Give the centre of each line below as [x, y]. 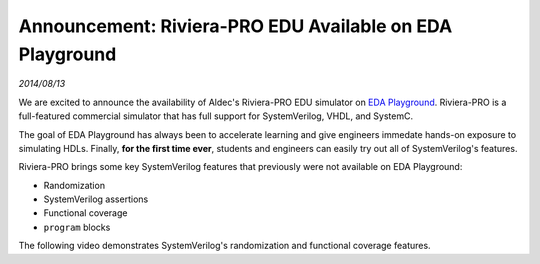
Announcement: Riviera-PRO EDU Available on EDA [235, 26]
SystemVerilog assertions [96, 199]
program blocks [77, 227]
